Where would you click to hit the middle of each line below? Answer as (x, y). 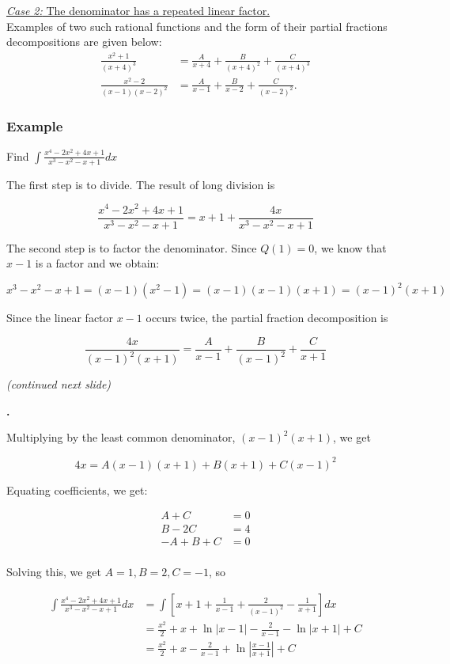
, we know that (350, 247)
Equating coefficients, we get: (77, 489)
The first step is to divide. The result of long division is (141, 184)
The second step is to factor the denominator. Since (132, 247)
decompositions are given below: (84, 42)
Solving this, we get (54, 572)
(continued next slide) (59, 384)
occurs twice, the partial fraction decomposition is (267, 318)
